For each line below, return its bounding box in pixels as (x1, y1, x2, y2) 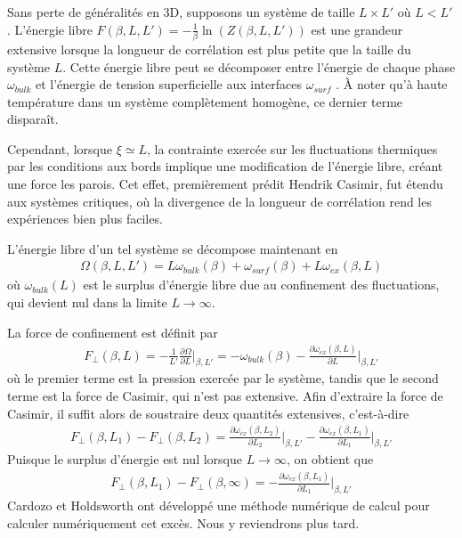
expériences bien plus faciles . (7, 209, 163, 228)
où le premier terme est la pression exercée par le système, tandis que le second (7, 369, 439, 387)
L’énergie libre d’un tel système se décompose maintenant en (7, 239, 338, 257)
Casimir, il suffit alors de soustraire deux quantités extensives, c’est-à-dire (7, 403, 409, 422)
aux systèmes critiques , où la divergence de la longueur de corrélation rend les (7, 192, 432, 210)
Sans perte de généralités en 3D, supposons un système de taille (7, 3, 355, 20)
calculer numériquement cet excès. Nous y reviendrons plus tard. (7, 513, 360, 532)
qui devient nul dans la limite (7, 293, 167, 312)
